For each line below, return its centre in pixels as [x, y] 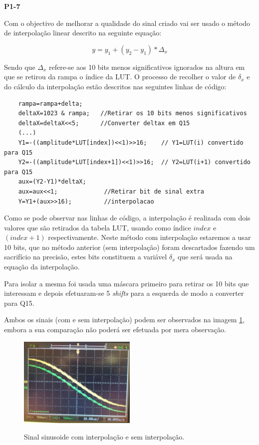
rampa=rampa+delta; [50, 104]
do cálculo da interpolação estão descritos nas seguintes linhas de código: [115, 86]
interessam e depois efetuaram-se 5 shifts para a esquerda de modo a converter [124, 293]
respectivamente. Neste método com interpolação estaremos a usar [149, 237]
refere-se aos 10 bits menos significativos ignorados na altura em [147, 67]
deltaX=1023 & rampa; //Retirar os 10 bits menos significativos [132, 113]
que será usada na [205, 257]
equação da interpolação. [42, 267]
